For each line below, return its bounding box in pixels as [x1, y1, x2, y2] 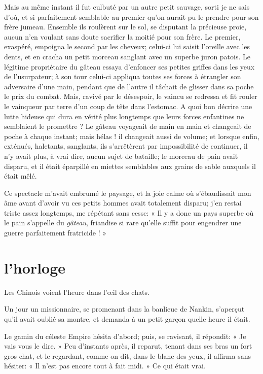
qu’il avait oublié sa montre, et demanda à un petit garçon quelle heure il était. [4, 313, 250, 324]
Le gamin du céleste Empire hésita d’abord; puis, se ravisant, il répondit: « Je [4, 330, 246, 341]
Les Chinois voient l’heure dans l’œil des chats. [4, 286, 149, 297]
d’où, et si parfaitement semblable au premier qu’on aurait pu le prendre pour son [4, 11, 259, 22]
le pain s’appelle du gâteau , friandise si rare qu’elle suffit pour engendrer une [4, 217, 242, 228]
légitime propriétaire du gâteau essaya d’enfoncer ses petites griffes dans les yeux [4, 61, 255, 72]
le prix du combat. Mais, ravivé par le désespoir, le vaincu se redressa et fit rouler [4, 91, 257, 101]
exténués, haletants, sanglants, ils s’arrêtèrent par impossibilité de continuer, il [4, 141, 248, 151]
